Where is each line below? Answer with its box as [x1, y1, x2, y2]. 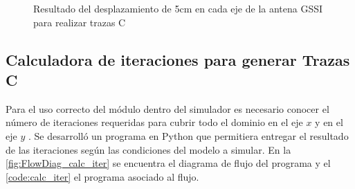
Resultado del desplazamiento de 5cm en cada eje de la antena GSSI [33, 1, 323, 15]
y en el [315, 115, 343, 129]
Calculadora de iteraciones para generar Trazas [6, 48, 350, 70]
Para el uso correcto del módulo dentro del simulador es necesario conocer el [6, 101, 329, 116]
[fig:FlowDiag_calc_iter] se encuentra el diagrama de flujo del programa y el [6, 156, 331, 170]
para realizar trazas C [33, 15, 126, 29]
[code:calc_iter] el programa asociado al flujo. [6, 169, 199, 183]
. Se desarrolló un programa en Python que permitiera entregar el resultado [28, 128, 349, 143]
